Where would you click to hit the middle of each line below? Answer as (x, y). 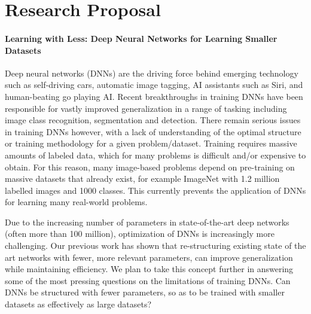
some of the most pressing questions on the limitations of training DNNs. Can (148, 280)
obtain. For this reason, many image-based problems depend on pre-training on (150, 167)
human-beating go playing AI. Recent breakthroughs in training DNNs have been (154, 96)
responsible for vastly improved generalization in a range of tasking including (146, 108)
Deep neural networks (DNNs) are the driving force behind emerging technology (152, 73)
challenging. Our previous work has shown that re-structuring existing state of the (155, 246)
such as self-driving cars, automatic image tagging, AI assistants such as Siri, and (154, 85)
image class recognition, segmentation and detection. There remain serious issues (153, 120)
